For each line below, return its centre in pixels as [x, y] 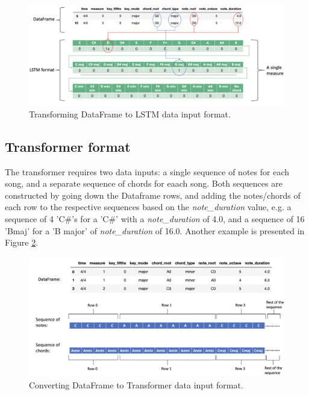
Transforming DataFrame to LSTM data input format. [130, 114]
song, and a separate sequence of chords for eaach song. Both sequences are [144, 183]
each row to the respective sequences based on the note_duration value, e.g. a [148, 207]
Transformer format [68, 146]
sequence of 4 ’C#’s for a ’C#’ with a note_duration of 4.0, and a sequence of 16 [155, 219]
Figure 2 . [22, 242]
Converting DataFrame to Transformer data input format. [136, 384]
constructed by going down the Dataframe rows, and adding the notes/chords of [153, 195]
